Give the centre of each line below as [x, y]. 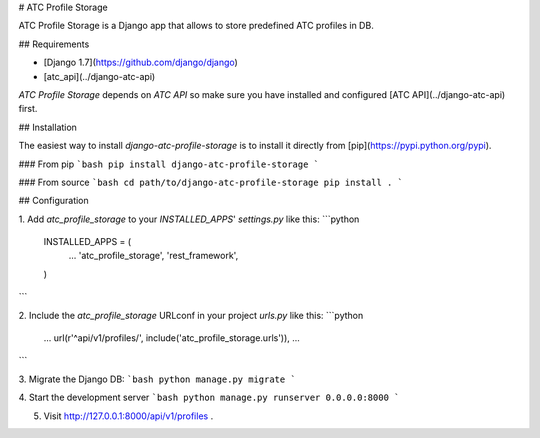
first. [28, 109]
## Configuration [53, 201]
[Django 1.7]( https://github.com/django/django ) [141, 62]
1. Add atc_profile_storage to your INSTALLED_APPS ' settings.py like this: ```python [189, 219]
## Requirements [54, 44]
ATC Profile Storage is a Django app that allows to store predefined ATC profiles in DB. [196, 26]
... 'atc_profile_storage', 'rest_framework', [153, 256]
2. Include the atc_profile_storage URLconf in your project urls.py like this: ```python [191, 315]
